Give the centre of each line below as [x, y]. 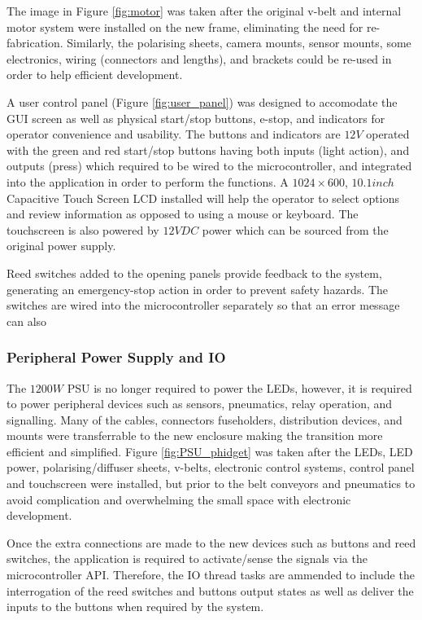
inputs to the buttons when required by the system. [135, 607]
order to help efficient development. [95, 75]
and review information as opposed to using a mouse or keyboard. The [183, 214]
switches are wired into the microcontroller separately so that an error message [203, 305]
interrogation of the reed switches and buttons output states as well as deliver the [210, 590]
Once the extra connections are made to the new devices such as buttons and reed [211, 542]
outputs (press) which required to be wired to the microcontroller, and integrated [209, 166]
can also [27, 321]
